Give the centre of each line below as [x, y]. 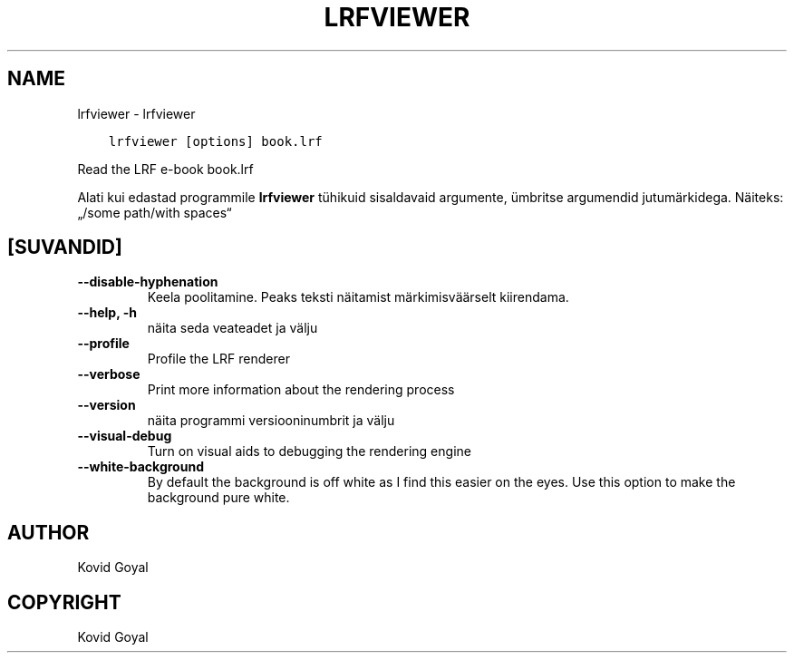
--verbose [109, 374]
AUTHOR [48, 532]
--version [107, 405]
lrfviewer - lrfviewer [136, 113]
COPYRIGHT [64, 602]
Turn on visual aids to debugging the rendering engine [309, 451]
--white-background [140, 467]
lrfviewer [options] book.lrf [215, 141]
